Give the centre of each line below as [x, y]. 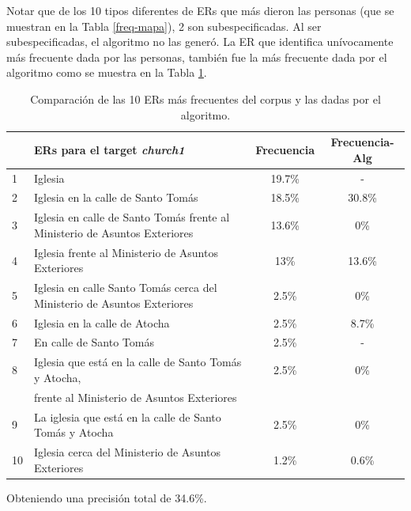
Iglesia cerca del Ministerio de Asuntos [128, 452]
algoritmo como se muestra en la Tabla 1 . [107, 72]
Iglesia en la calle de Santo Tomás [116, 197]
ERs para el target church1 [109, 149]
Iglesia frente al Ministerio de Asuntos [126, 252]
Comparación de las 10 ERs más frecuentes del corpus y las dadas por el [205, 98]
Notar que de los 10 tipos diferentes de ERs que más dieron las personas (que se [200, 10]
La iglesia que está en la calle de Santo [128, 416]
